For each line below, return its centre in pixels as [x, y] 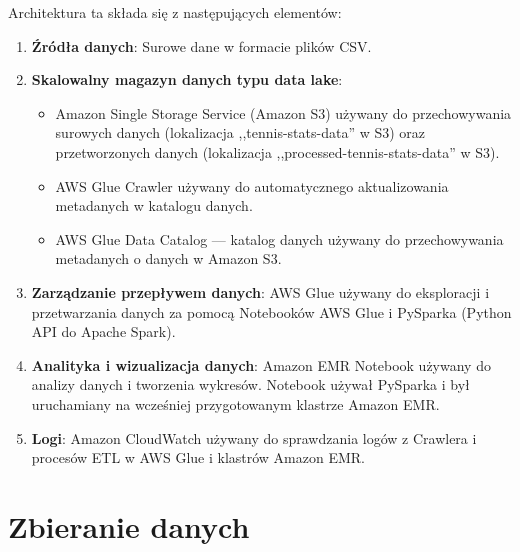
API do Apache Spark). [103, 331]
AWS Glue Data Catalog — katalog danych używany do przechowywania [279, 238]
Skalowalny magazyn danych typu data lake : [187, 79]
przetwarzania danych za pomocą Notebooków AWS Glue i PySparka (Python [271, 311]
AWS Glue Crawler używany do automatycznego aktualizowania [252, 185]
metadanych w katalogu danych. [154, 205]
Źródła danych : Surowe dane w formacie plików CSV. [201, 45]
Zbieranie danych [129, 525]
